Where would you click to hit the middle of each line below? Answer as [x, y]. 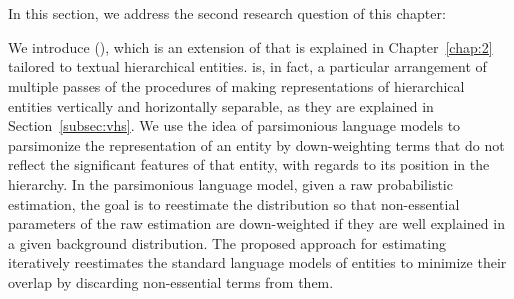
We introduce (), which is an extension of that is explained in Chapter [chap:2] [250, 46]
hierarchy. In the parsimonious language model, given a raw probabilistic [230, 183]
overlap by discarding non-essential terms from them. [171, 281]
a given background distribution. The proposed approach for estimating [227, 242]
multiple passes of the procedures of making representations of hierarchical [236, 85]
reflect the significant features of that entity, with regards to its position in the [249, 164]
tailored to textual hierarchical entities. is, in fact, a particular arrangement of [247, 66]
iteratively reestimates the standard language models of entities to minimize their [257, 262]
